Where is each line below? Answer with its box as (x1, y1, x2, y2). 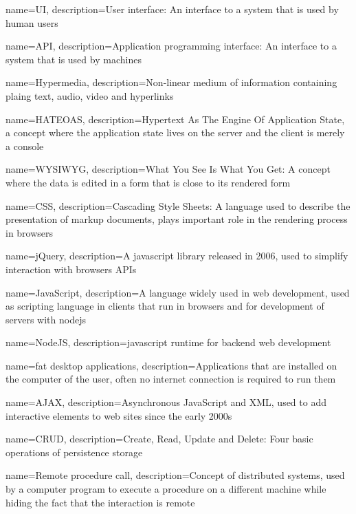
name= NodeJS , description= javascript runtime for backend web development (5, 335, 331, 350)
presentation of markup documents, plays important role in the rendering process (5, 212, 348, 226)
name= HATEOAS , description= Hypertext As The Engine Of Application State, (5, 111, 345, 126)
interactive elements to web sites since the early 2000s (5, 408, 232, 422)
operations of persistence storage (5, 445, 143, 459)
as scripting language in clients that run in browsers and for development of (5, 299, 324, 313)
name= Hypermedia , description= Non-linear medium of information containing (5, 75, 337, 89)
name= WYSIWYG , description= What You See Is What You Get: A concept (5, 162, 331, 176)
